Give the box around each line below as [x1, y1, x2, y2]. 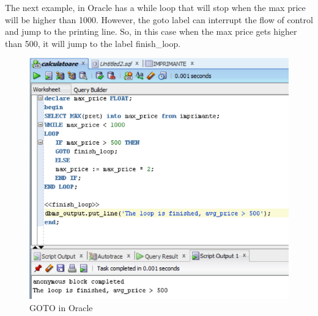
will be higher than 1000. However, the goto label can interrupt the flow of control [5, 13, 313, 26]
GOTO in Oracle [29, 301, 93, 314]
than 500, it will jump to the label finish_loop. [5, 37, 181, 49]
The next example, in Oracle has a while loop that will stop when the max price [5, 1, 306, 13]
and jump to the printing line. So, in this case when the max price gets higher [5, 25, 297, 38]
